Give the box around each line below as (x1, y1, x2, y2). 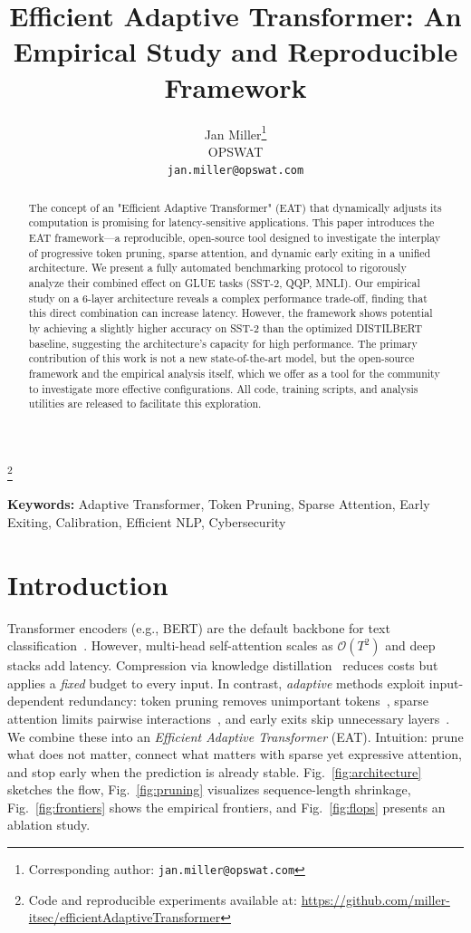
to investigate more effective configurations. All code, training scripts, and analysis (28, 380, 418, 396)
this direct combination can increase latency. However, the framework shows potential (28, 305, 433, 321)
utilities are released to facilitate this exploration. (28, 396, 262, 411)
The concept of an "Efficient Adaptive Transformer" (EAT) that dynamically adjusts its (28, 199, 442, 215)
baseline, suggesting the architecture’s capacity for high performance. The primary (28, 335, 418, 351)
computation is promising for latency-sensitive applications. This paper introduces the (28, 215, 435, 230)
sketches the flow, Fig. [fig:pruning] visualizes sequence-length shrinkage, (7, 780, 411, 799)
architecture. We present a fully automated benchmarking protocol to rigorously (28, 260, 407, 275)
